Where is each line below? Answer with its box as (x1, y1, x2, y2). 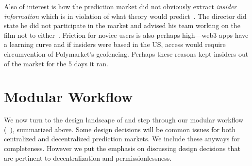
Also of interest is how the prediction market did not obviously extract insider (4, 1, 237, 11)
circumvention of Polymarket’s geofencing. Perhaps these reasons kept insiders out (4, 48, 249, 59)
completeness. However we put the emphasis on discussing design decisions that (4, 143, 240, 153)
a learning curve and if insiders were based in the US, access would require (4, 39, 226, 49)
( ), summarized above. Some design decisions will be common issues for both (4, 124, 235, 134)
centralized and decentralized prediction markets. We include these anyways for (4, 134, 240, 144)
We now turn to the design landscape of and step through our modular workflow (4, 115, 244, 125)
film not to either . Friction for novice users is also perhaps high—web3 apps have (4, 30, 249, 40)
